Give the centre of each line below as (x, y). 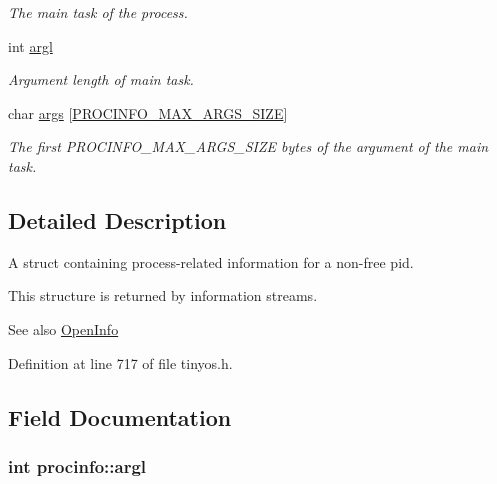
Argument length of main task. (101, 79)
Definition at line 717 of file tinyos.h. (120, 362)
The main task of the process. (98, 12)
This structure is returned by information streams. (163, 295)
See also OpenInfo (63, 328)
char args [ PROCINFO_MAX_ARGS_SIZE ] (148, 112)
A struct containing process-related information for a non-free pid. (211, 261)
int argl (30, 45)
